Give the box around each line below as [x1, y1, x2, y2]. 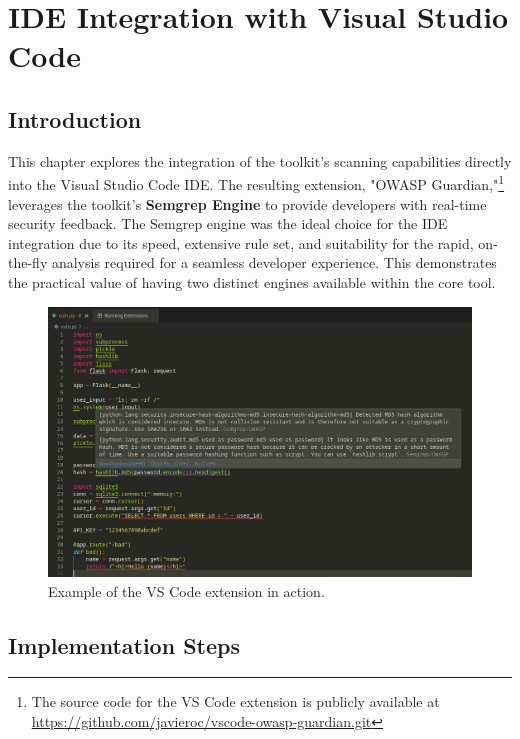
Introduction [8, 103, 142, 134]
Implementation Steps [8, 629, 240, 660]
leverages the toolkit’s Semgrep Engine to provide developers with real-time [8, 193, 487, 214]
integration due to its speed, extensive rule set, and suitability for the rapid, [8, 232, 474, 253]
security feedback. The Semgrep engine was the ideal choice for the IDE [8, 213, 448, 234]
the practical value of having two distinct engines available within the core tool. [8, 271, 496, 292]
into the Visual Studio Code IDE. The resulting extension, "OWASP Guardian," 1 [8, 171, 505, 195]
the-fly [8, 252, 48, 273]
